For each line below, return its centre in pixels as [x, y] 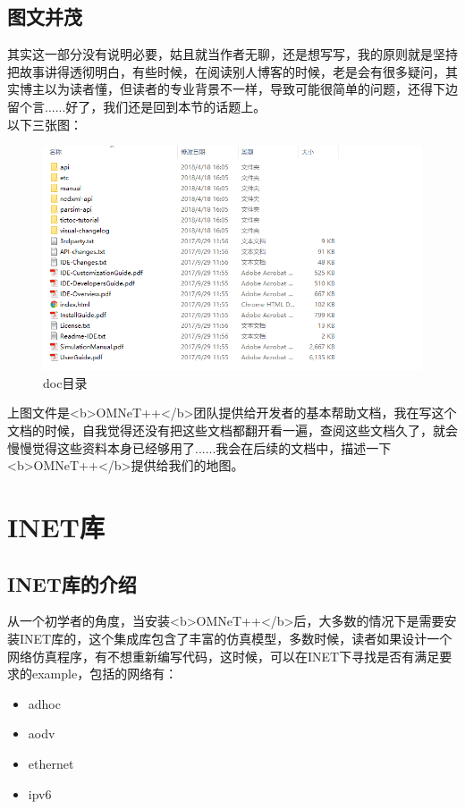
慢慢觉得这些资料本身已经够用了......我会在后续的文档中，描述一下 [199, 447]
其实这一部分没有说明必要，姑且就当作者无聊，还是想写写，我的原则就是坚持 [232, 54]
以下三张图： [45, 124]
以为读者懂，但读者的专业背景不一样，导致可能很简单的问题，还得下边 [251, 89]
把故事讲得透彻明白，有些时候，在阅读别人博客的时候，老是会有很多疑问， [226, 71]
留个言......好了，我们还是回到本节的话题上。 [137, 106]
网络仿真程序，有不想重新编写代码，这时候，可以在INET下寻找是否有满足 [224, 656]
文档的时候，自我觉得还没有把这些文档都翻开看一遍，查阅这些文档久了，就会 [232, 430]
